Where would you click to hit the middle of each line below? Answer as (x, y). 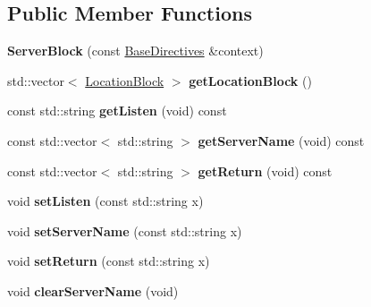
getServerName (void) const (281, 140)
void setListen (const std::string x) (105, 201)
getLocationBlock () (250, 80)
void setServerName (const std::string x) (125, 230)
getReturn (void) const (265, 171)
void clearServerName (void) (93, 290)
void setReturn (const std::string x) (109, 261)
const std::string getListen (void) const (117, 111)
